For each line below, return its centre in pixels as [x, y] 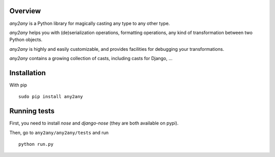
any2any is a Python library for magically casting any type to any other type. [90, 23]
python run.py [36, 144]
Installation [28, 73]
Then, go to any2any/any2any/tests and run [59, 133]
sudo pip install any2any [51, 97]
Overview [25, 11]
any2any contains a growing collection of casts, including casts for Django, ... [91, 58]
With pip [18, 85]
